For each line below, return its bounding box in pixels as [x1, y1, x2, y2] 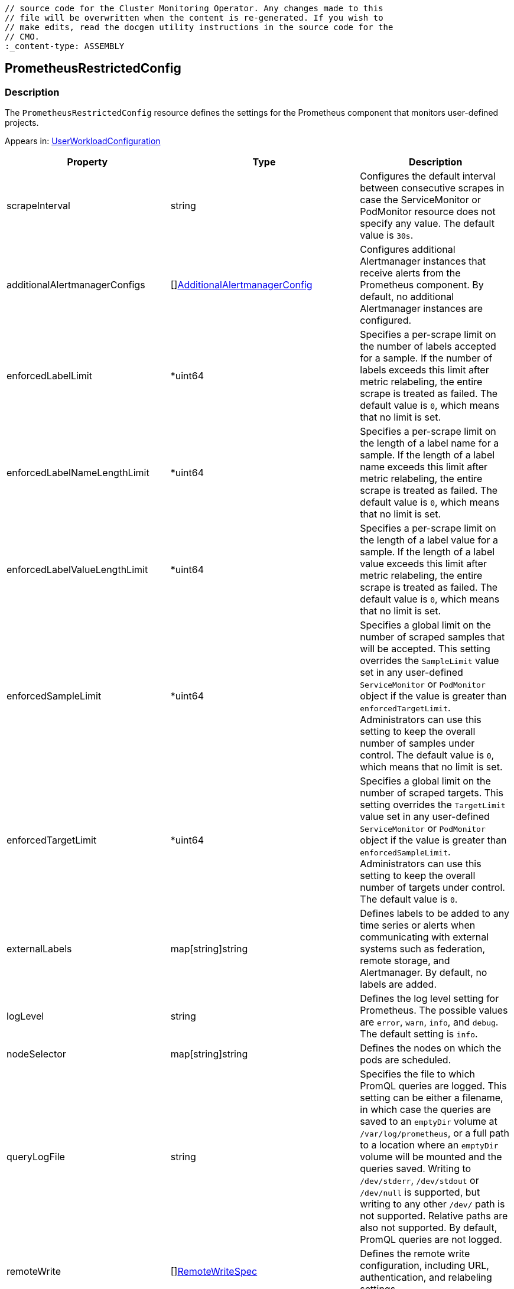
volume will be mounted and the [360, 1151, 502, 1163]
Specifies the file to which [360, 1068, 475, 1080]
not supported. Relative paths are [360, 1210, 508, 1222]
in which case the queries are [360, 1104, 491, 1116]
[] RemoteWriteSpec [170, 1265, 258, 1278]
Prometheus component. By [360, 279, 484, 291]
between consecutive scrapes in [360, 182, 505, 194]
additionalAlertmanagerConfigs [6, 279, 145, 291]
